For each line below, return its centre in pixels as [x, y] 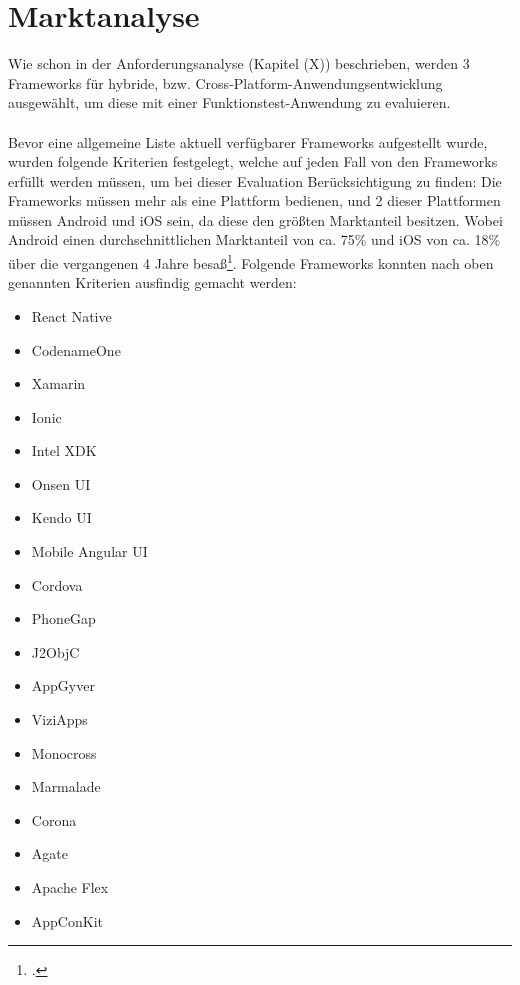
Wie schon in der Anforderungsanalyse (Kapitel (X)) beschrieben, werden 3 [239, 63]
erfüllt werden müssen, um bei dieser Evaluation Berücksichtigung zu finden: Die [255, 180]
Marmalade [66, 786]
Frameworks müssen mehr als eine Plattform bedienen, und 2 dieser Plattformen [254, 200]
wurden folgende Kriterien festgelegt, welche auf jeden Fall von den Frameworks [253, 161]
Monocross [64, 752]
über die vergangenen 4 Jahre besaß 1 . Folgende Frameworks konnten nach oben [251, 261]
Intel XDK [64, 450]
